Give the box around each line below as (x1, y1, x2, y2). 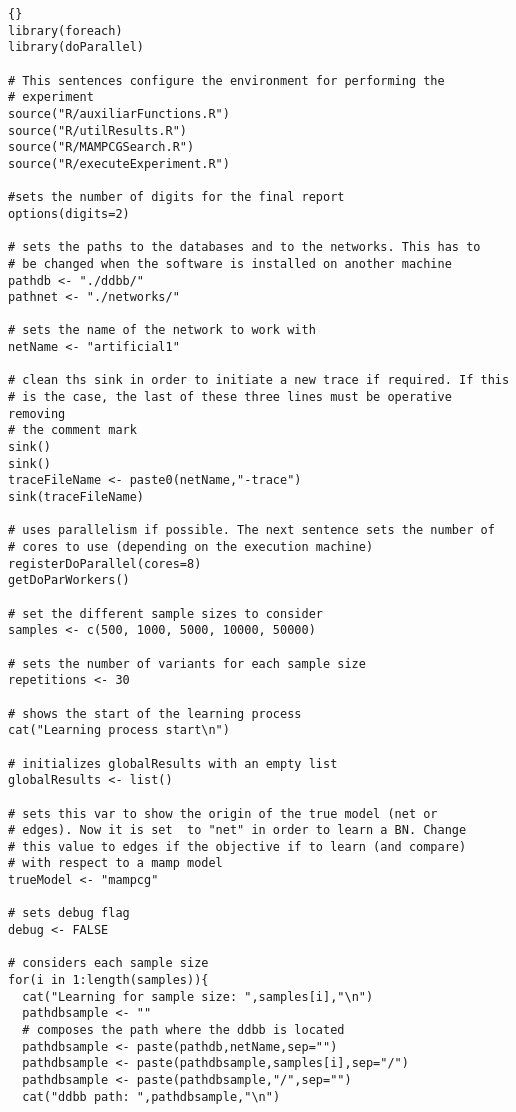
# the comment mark (8, 423, 137, 438)
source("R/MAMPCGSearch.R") (8, 140, 195, 155)
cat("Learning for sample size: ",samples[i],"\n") (22, 989, 374, 1004)
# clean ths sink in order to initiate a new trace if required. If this (8, 373, 510, 388)
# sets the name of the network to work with (8, 323, 316, 338)
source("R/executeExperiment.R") (8, 156, 230, 171)
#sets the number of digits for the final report (8, 190, 345, 205)
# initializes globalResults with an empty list (8, 756, 338, 771)
